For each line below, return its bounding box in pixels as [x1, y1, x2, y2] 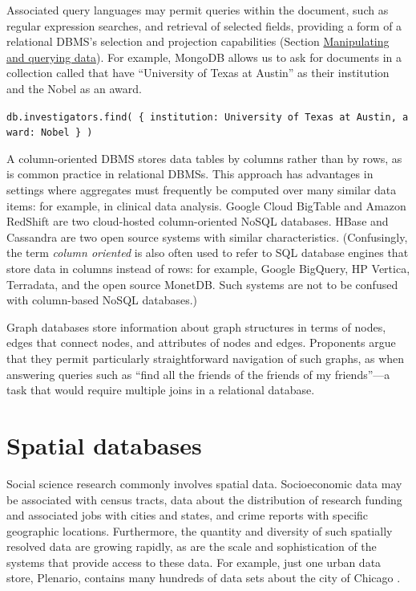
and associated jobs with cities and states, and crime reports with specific [6, 507, 369, 524]
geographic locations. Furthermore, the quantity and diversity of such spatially [6, 522, 393, 539]
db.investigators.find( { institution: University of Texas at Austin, [6, 111, 397, 123]
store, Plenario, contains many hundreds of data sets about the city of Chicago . [6, 569, 401, 586]
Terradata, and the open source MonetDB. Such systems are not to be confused [6, 275, 398, 292]
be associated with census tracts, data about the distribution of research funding [6, 491, 402, 507]
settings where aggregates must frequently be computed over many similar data [6, 181, 397, 198]
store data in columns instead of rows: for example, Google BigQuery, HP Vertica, [6, 260, 410, 277]
